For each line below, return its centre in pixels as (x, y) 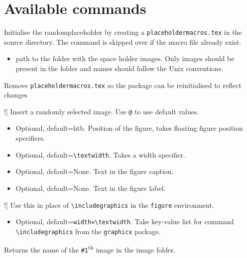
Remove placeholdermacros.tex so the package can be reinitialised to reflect (123, 85)
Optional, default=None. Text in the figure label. (91, 188)
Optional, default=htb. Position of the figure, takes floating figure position (129, 128)
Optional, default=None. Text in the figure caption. (95, 171)
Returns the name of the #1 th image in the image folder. (90, 249)
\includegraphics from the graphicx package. (88, 231)
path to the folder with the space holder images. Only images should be (125, 58)
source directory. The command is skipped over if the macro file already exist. (123, 42)
